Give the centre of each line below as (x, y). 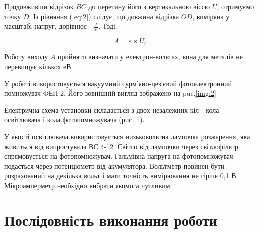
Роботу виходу (26, 56)
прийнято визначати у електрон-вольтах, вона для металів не (151, 56)
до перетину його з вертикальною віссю (149, 6)
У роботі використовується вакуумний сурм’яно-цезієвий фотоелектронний (118, 83)
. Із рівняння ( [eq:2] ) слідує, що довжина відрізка (104, 16)
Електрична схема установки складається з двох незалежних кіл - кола (112, 109)
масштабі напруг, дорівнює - (48, 26)
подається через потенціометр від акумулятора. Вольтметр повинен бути (115, 166)
